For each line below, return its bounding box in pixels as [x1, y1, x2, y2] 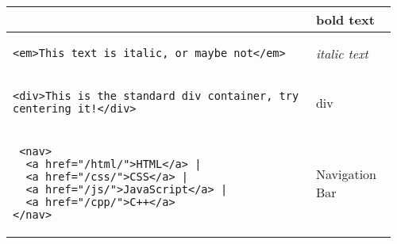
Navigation [315, 165, 376, 183]
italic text [315, 44, 368, 63]
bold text [315, 10, 375, 29]
